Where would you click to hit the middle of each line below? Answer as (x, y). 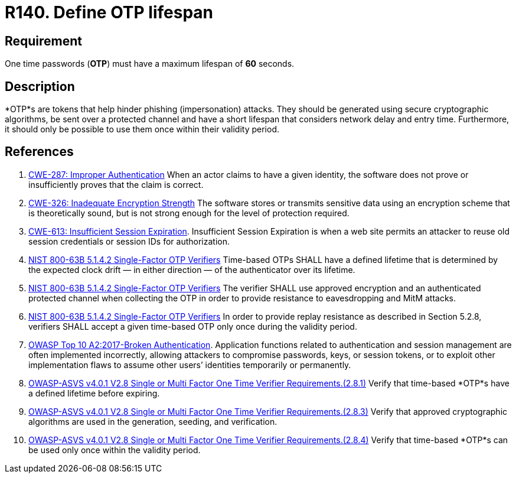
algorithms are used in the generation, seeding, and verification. (153, 421)
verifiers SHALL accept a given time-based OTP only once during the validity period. (193, 326)
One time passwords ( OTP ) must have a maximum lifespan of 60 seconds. (150, 64)
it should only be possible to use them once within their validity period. (142, 129)
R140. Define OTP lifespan (109, 12)
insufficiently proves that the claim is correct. (116, 184)
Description (40, 86)
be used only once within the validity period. (115, 450)
